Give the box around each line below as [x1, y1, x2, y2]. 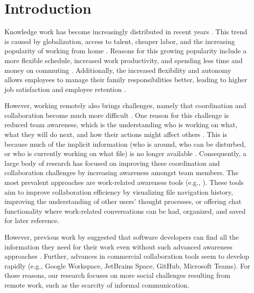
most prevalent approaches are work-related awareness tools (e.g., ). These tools [4, 177, 244, 187]
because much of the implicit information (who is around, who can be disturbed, [4, 138, 246, 149]
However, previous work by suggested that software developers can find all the [4, 232, 239, 242]
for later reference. [4, 215, 60, 225]
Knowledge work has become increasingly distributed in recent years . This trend [4, 26, 248, 37]
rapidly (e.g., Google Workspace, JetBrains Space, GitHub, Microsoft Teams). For [4, 260, 251, 270]
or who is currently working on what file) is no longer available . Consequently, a [4, 148, 247, 158]
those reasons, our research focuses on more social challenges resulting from [4, 270, 231, 280]
